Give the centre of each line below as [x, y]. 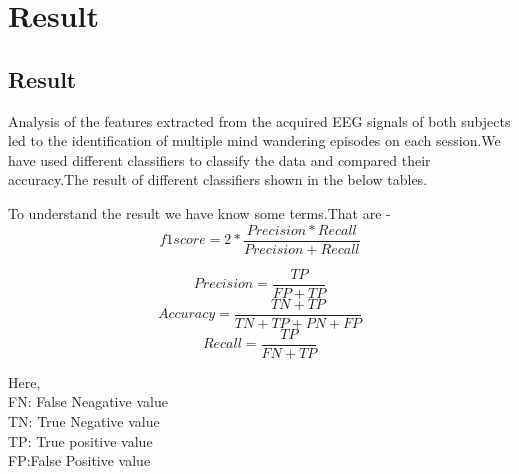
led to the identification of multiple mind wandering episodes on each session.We [254, 140]
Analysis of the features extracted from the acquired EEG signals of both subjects [259, 120]
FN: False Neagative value [88, 401]
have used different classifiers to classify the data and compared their [219, 159]
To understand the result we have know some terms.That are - [199, 212]
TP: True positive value [80, 440]
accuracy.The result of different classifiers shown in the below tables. [218, 179]
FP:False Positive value [79, 460]
